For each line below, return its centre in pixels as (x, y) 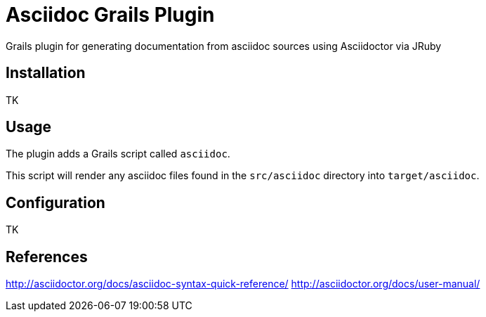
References (47, 257)
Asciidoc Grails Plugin (110, 15)
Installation (46, 73)
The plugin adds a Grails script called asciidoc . (118, 154)
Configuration (55, 202)
